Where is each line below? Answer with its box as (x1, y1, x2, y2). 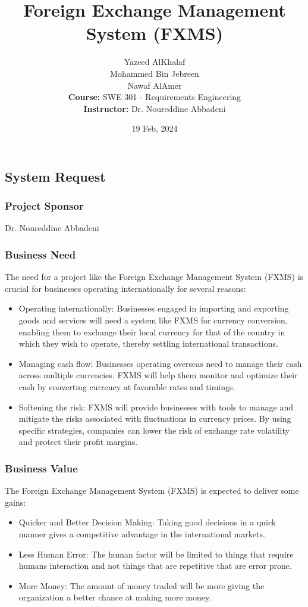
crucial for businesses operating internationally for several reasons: (5, 282, 246, 294)
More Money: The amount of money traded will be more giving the (18, 579, 265, 592)
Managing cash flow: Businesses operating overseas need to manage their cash (18, 357, 302, 369)
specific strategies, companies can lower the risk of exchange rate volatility (18, 424, 290, 436)
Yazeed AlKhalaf (124, 55, 186, 68)
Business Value (5, 460, 78, 475)
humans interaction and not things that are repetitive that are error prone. (18, 559, 292, 572)
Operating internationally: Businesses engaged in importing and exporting (18, 302, 289, 315)
